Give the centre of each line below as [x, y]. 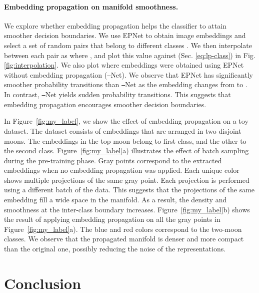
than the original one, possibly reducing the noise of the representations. [115, 249]
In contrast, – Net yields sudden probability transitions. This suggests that [117, 94]
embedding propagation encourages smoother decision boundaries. [105, 104]
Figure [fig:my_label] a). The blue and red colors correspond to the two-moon [123, 229]
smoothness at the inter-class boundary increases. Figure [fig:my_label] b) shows [127, 209]
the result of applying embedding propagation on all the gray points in [112, 219]
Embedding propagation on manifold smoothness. [91, 6]
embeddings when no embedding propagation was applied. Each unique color [122, 170]
